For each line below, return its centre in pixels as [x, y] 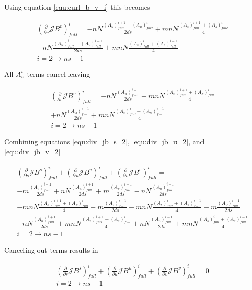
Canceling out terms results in [51, 249]
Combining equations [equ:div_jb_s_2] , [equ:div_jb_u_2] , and [104, 141]
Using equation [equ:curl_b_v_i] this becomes [77, 7]
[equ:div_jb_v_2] [32, 151]
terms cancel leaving [58, 74]
